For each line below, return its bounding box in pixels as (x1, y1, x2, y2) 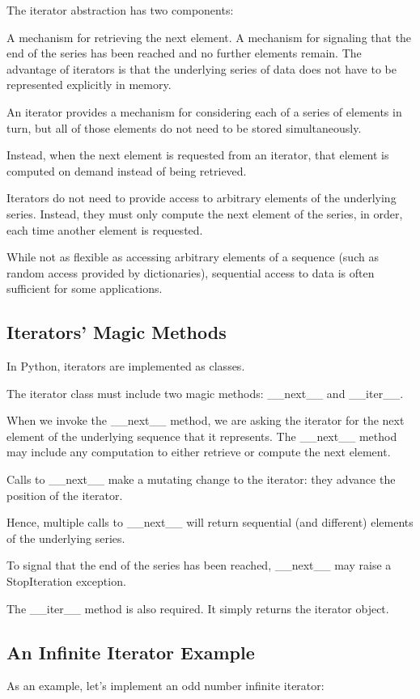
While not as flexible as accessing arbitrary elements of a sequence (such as (6, 248, 379, 265)
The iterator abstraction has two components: (6, 2, 234, 18)
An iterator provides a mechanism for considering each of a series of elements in (6, 103, 402, 120)
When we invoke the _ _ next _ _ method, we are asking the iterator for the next (6, 412, 405, 429)
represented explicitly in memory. (6, 76, 172, 93)
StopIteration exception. (6, 573, 126, 590)
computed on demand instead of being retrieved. (6, 162, 247, 179)
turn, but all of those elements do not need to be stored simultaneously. (6, 119, 362, 136)
